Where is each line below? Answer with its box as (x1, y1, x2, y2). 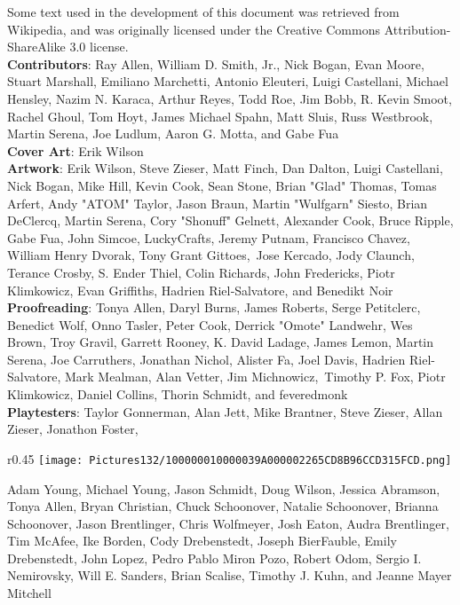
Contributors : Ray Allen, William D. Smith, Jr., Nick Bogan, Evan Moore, (7, 54, 424, 73)
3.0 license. (69, 37, 129, 56)
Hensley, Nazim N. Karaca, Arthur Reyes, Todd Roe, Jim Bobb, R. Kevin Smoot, (7, 89, 452, 107)
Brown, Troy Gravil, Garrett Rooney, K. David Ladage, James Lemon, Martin (7, 333, 434, 351)
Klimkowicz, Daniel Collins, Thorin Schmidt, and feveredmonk (7, 385, 348, 404)
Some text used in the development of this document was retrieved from (7, 3, 400, 20)
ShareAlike (7, 37, 66, 56)
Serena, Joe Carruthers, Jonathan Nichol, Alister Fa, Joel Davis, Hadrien (7, 350, 406, 368)
